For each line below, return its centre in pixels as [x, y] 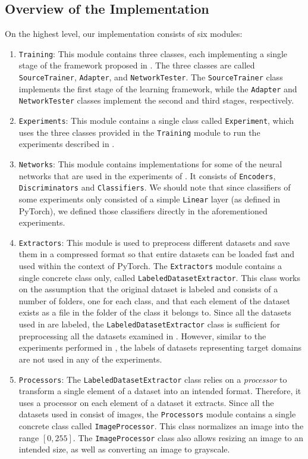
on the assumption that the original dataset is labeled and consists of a [148, 289]
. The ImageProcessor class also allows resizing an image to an [188, 437]
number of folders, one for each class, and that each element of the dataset [154, 300]
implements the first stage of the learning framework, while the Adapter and [158, 88]
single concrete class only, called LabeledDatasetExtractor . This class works [160, 277]
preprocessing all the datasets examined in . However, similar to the [142, 335]
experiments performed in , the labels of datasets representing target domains [160, 347]
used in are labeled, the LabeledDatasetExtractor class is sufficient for [150, 324]
